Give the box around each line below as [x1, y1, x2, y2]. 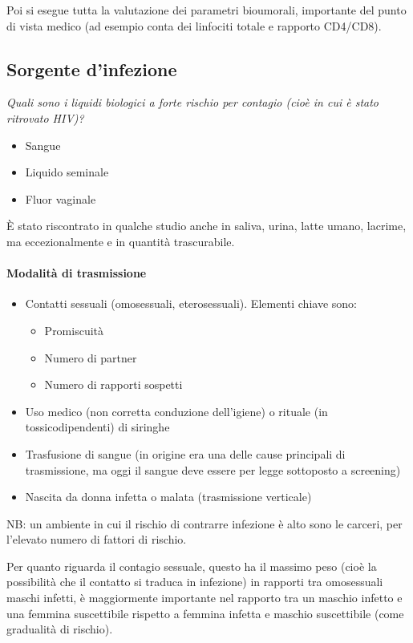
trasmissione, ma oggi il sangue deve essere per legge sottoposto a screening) [25, 461, 401, 478]
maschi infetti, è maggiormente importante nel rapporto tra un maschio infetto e [6, 589, 403, 606]
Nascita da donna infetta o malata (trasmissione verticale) [25, 488, 312, 505]
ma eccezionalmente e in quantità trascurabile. [6, 233, 235, 249]
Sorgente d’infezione [6, 56, 177, 81]
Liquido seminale [25, 164, 109, 180]
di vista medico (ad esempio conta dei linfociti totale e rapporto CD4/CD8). [6, 17, 382, 34]
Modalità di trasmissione [6, 265, 147, 281]
